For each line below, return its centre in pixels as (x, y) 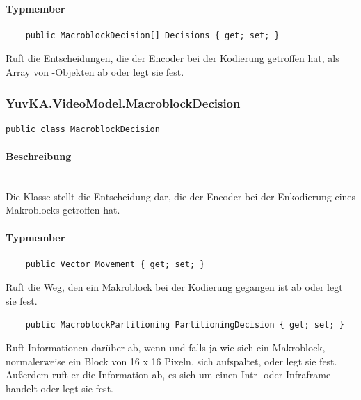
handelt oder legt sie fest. (59, 388)
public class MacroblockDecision (83, 129)
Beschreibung (39, 155)
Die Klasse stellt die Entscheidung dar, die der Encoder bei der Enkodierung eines (181, 196)
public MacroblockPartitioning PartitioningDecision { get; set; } (185, 325)
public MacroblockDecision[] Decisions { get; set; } (152, 35)
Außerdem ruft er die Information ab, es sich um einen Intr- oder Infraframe (168, 375)
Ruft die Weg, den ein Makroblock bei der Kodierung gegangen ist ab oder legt (174, 287)
